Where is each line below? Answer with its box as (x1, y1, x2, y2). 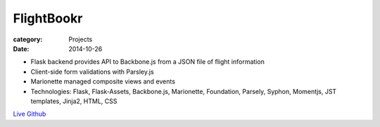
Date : (13, 44, 30, 53)
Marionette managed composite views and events (30, 77, 176, 86)
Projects (68, 35, 93, 44)
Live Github (13, 109, 46, 119)
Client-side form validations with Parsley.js (30, 67, 154, 76)
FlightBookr (13, 11, 83, 26)
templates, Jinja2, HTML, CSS (30, 97, 118, 105)
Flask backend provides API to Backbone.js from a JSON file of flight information (30, 58, 265, 66)
